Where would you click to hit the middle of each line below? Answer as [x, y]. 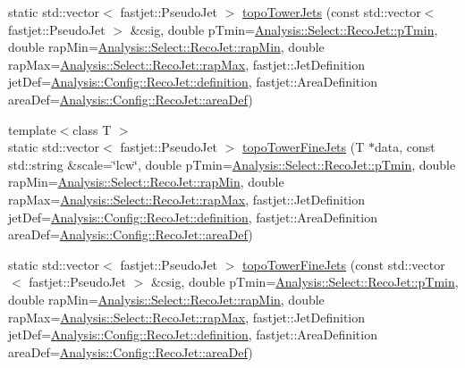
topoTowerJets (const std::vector [332, 12]
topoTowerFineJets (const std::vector [344, 264]
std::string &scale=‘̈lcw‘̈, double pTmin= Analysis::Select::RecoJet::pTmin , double [232, 164]
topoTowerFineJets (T [304, 147]
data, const [405, 147]
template [32, 129]
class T [92, 129]
